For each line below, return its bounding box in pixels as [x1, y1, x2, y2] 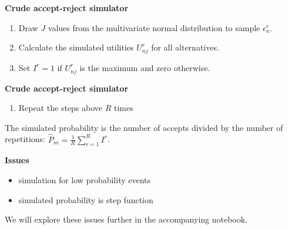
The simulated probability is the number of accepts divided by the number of [5, 121, 283, 133]
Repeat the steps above [18, 102, 103, 114]
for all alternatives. [151, 41, 219, 53]
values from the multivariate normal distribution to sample [48, 21, 260, 33]
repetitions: [5, 133, 45, 145]
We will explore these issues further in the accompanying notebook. [5, 213, 248, 225]
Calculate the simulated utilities [18, 41, 134, 53]
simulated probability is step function [18, 193, 153, 206]
